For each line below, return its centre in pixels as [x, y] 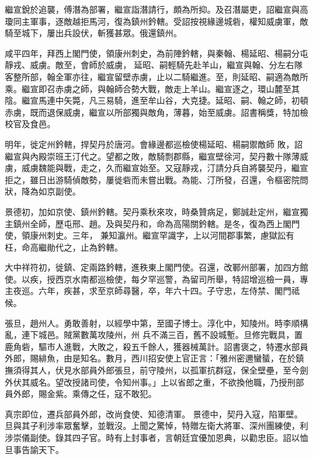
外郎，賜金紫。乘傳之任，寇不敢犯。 [85, 394]
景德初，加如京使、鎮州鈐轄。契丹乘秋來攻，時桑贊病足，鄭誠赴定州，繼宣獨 [156, 211]
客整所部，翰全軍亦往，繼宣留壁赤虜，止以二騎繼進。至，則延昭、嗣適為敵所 [156, 76]
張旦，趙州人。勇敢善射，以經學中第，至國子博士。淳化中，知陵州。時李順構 [156, 323]
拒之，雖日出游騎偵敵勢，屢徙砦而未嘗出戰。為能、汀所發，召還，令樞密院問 [156, 179]
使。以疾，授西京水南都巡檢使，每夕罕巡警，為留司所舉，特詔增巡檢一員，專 [156, 279]
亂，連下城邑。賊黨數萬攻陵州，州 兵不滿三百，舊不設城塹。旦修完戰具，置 [154, 335]
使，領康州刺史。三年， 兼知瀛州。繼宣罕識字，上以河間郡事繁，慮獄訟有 [150, 235]
